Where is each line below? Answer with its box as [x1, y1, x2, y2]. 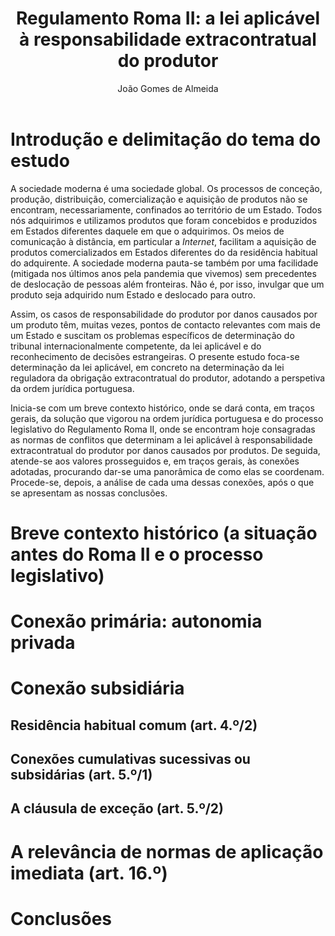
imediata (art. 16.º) [10, 862, 168, 884]
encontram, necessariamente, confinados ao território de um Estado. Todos [10, 203, 323, 216]
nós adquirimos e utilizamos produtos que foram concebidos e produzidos [10, 214, 318, 226]
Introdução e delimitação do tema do [10, 128, 322, 151]
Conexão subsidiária [10, 677, 185, 700]
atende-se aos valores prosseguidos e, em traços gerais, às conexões [10, 455, 300, 467]
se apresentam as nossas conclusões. [10, 487, 168, 499]
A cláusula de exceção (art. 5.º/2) [10, 800, 224, 817]
